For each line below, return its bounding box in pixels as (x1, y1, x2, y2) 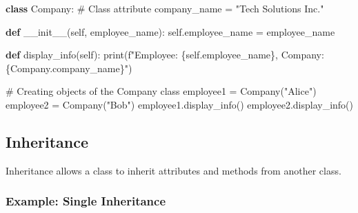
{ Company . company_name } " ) (6, 60, 132, 75)
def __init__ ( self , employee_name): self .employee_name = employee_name (6, 24, 335, 38)
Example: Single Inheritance (6, 192, 166, 210)
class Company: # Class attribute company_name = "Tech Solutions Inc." (6, 1, 324, 15)
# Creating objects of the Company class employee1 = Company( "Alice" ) (6, 84, 317, 98)
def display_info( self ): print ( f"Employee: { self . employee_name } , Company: (6, 47, 324, 62)
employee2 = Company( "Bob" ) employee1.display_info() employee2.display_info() (6, 97, 354, 111)
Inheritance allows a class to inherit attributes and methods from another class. (6, 163, 341, 177)
